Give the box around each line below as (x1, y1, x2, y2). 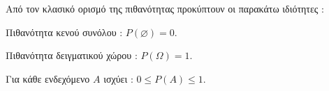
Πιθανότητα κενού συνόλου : (6, 24, 123, 39)
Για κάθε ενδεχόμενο (6, 71, 90, 85)
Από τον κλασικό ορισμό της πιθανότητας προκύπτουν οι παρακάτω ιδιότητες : (6, 1, 324, 15)
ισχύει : (103, 71, 133, 85)
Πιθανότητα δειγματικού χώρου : (6, 48, 138, 63)
